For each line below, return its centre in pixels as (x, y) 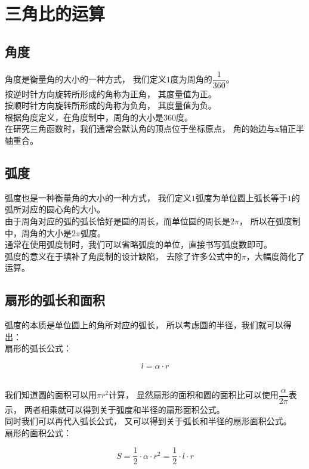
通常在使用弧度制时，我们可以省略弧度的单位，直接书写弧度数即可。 (138, 244)
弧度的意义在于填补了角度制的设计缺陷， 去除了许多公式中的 (123, 256)
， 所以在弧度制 (270, 221)
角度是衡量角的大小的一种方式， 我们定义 (86, 79)
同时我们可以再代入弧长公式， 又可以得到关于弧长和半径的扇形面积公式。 (148, 421)
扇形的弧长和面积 (55, 300)
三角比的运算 (55, 13)
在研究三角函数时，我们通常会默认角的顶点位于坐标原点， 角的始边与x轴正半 (155, 129)
